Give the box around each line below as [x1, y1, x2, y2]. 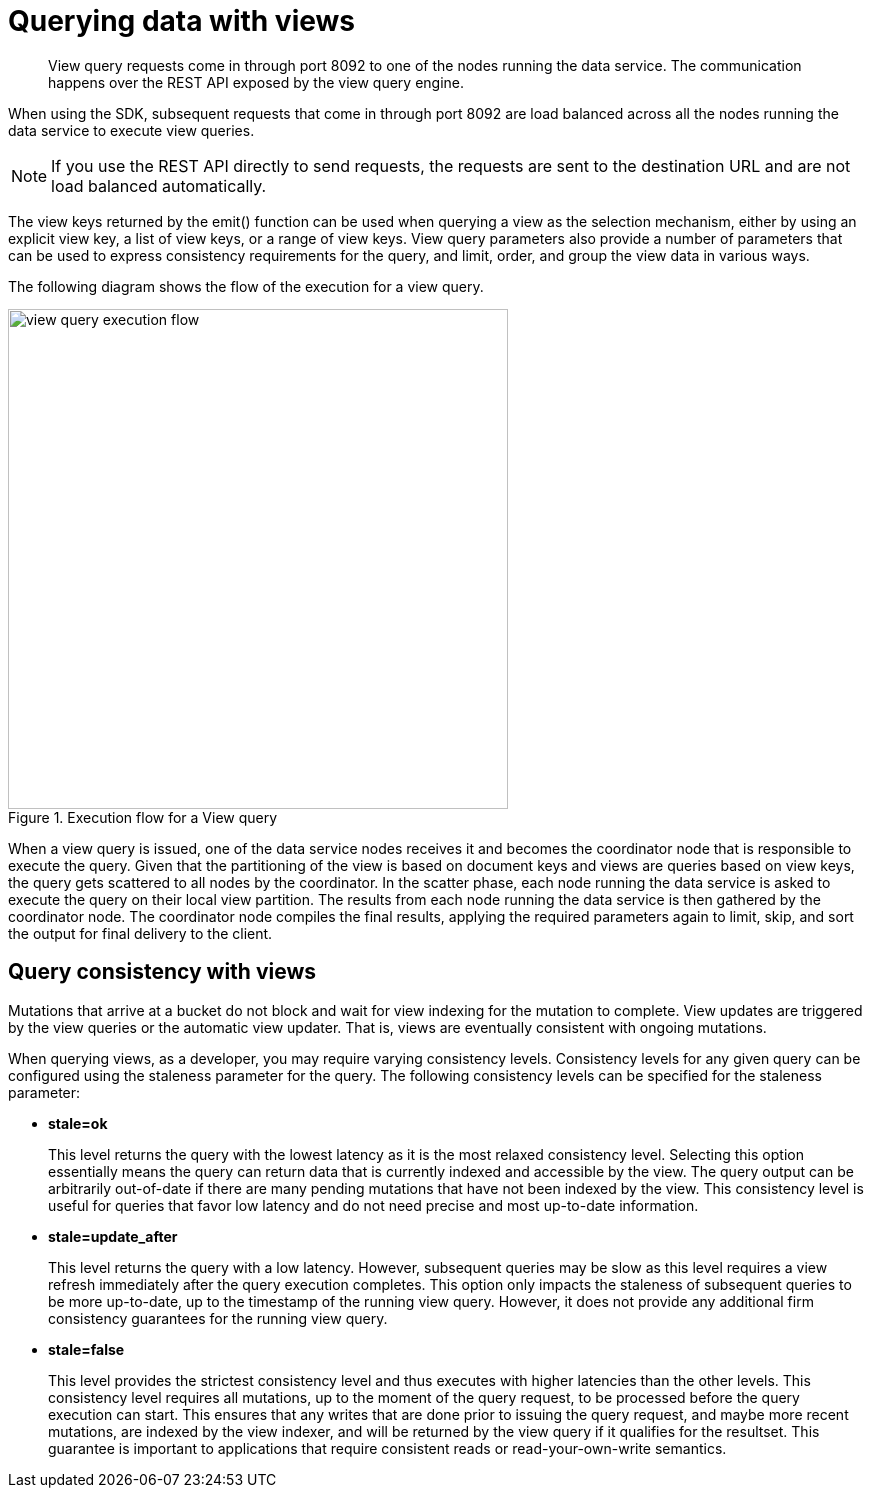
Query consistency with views [8, 959, 317, 985]
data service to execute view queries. [8, 121, 255, 139]
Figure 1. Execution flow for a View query [8, 808, 278, 826]
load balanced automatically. [51, 175, 267, 196]
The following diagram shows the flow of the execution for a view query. [8, 277, 484, 295]
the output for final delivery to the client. [8, 924, 273, 942]
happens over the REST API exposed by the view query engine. [48, 73, 465, 91]
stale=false [48, 1340, 125, 1358]
